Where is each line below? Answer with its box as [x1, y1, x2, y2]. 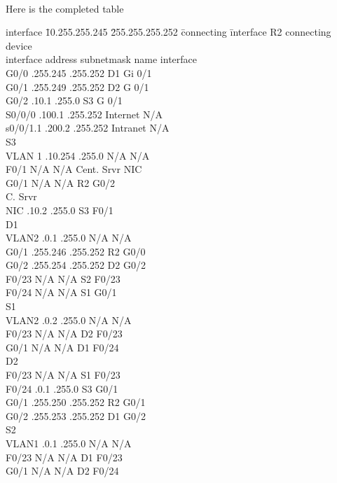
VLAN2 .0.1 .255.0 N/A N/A [6, 230, 132, 245]
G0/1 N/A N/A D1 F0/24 [6, 339, 119, 354]
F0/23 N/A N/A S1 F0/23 [6, 367, 121, 382]
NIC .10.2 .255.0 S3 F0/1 [6, 202, 114, 217]
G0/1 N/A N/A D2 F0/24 [6, 463, 119, 478]
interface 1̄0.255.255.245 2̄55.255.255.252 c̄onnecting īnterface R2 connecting [6, 24, 331, 39]
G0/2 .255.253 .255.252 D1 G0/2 [6, 408, 146, 423]
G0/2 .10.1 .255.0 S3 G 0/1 [6, 93, 123, 108]
